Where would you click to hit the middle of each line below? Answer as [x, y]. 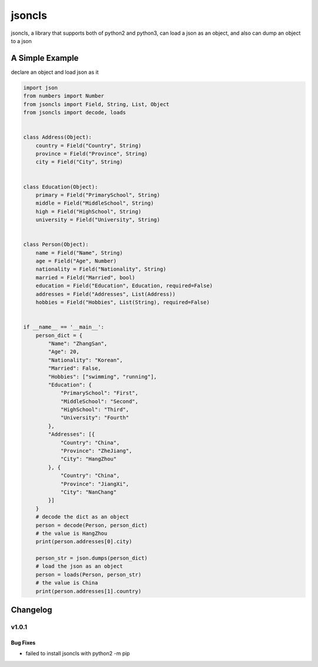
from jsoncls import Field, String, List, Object [96, 104]
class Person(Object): [56, 244]
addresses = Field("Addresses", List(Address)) [106, 294]
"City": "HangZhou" [89, 459]
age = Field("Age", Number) [76, 261]
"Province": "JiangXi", [95, 484]
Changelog [32, 610]
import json [41, 88]
